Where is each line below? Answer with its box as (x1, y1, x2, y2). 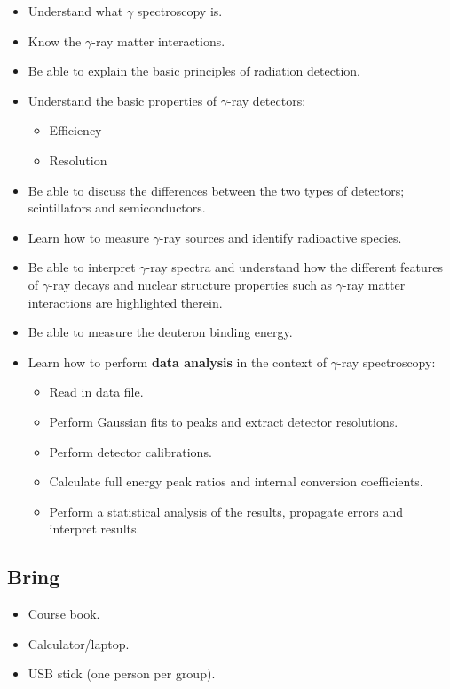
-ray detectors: (227, 91, 306, 109)
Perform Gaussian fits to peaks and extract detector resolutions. (49, 412, 399, 430)
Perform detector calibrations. (49, 442, 212, 461)
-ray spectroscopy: (337, 352, 436, 371)
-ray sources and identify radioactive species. (159, 228, 402, 246)
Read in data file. (49, 382, 144, 401)
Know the (28, 31, 82, 50)
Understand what (28, 2, 123, 20)
